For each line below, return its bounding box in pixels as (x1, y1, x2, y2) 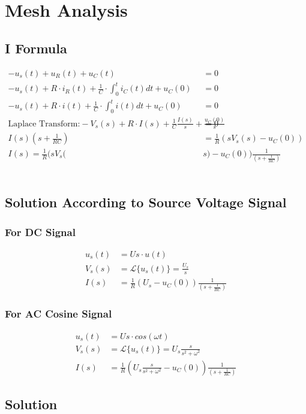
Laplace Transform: (8, 119, 80, 128)
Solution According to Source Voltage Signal (5, 193, 287, 211)
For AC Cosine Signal (5, 306, 112, 321)
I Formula (5, 38, 67, 57)
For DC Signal (5, 224, 76, 239)
